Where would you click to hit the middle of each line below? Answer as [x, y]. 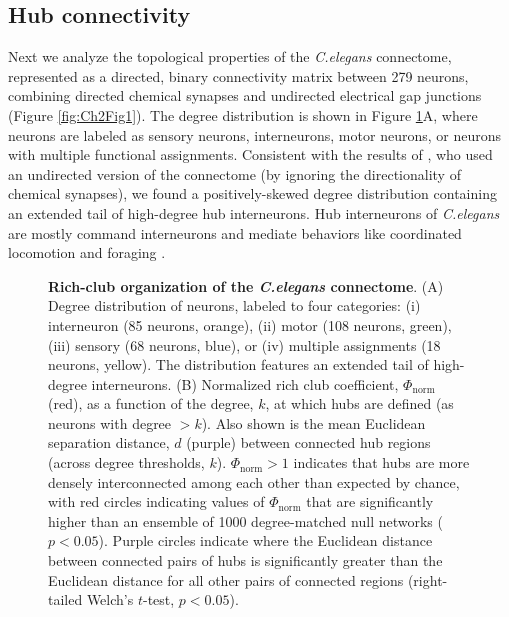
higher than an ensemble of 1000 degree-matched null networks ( [245, 520]
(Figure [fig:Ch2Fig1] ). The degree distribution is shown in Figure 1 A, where [243, 114]
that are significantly [370, 501]
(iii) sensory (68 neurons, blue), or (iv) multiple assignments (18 [244, 344]
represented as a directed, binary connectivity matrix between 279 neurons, [238, 75]
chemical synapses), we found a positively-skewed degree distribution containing [252, 193]
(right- [427, 579]
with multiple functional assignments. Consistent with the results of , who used [250, 154]
